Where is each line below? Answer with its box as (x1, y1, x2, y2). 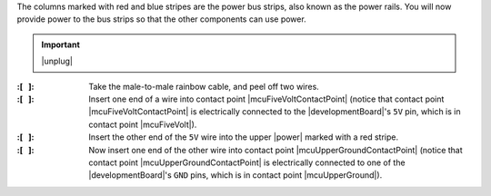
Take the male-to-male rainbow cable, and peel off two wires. (88, 81, 320, 92)
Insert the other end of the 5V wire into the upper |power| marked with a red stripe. (88, 132, 399, 142)
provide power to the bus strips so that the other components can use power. (16, 14, 306, 24)
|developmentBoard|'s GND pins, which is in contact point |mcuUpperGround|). (88, 170, 383, 181)
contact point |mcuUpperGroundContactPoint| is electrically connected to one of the (88, 157, 406, 168)
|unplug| (41, 55, 73, 67)
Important (41, 39, 81, 50)
